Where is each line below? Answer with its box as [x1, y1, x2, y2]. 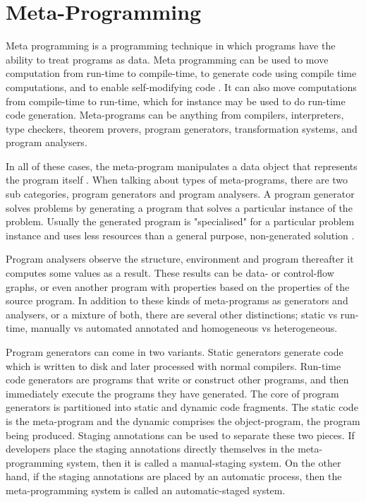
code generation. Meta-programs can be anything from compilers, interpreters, [6, 107, 344, 122]
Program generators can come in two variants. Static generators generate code [6, 345, 343, 359]
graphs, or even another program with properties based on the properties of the [6, 279, 350, 294]
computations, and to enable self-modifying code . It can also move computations [6, 79, 357, 94]
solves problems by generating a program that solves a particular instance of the [6, 200, 353, 215]
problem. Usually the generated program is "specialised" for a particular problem [6, 214, 355, 229]
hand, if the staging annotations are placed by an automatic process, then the [6, 469, 342, 484]
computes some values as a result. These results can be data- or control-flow [6, 265, 334, 280]
